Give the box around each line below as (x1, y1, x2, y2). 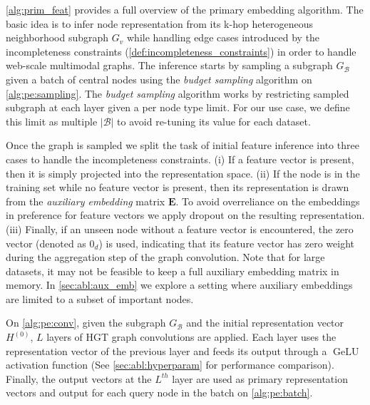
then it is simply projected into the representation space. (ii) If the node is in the (6, 165, 360, 180)
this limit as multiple (6, 113, 98, 128)
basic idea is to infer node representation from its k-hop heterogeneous (6, 16, 314, 31)
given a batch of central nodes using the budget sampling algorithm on (6, 71, 312, 86)
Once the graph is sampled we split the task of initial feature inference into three (6, 138, 359, 153)
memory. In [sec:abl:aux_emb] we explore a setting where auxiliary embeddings (6, 277, 353, 292)
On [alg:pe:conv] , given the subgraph (6, 315, 166, 330)
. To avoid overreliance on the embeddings (175, 193, 360, 208)
